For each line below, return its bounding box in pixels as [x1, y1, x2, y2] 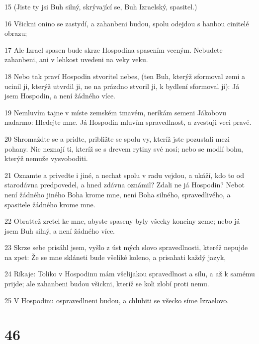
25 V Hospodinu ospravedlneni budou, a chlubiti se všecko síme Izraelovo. [4, 295, 229, 305]
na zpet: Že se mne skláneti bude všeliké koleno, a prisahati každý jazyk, [4, 252, 226, 262]
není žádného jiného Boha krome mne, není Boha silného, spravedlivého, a [4, 189, 231, 199]
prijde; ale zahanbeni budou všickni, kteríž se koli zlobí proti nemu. [4, 278, 209, 289]
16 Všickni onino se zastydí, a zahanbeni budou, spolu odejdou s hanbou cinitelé [4, 18, 249, 28]
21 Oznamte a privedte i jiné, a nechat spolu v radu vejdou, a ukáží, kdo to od [4, 170, 245, 180]
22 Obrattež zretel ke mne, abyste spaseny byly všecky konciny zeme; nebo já [4, 216, 240, 226]
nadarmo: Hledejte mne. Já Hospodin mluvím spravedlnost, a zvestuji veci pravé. [4, 117, 252, 127]
